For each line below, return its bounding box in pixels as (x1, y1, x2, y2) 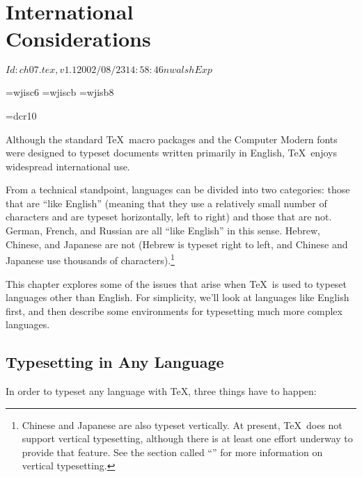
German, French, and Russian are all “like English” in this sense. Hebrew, (6, 223, 321, 238)
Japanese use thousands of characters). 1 (6, 251, 175, 267)
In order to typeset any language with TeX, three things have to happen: (6, 384, 317, 398)
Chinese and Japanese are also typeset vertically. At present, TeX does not (22, 417, 343, 432)
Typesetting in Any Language (6, 351, 224, 373)
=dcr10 (6, 108, 37, 122)
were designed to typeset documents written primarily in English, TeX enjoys (6, 145, 337, 160)
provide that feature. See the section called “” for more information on (22, 444, 323, 459)
